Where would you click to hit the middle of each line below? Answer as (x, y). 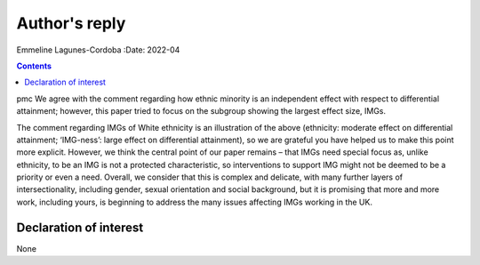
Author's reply (71, 23)
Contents (34, 66)
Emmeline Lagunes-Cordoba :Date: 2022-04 (98, 50)
